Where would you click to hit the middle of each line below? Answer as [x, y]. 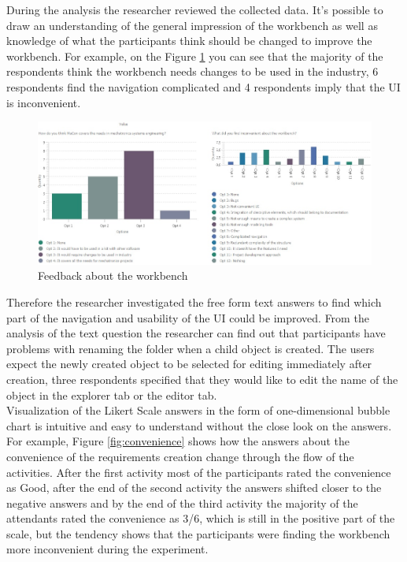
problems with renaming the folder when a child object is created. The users [191, 348]
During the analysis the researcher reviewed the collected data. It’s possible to [195, 9]
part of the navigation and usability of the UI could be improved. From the [188, 317]
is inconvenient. [44, 102]
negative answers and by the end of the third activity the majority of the [182, 502]
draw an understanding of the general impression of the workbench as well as [192, 25]
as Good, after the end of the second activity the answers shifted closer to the [194, 488]
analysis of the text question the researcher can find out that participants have [196, 333]
